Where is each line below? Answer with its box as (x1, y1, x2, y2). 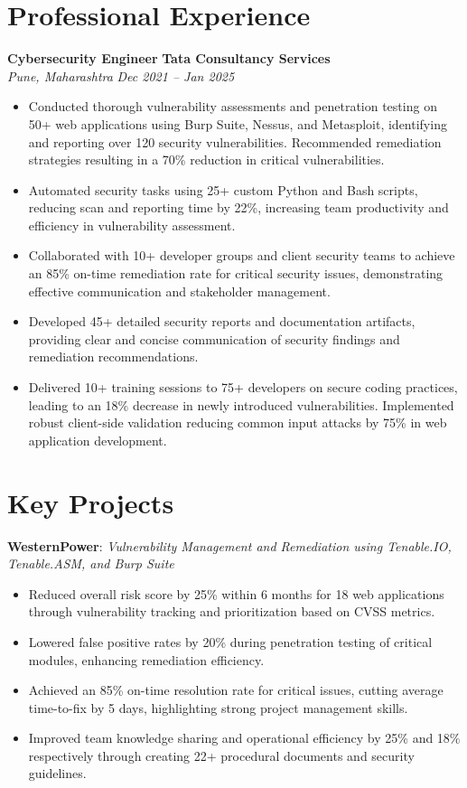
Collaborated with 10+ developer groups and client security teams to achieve (28, 246, 455, 265)
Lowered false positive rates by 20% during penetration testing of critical (28, 632, 433, 651)
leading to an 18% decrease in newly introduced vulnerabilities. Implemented (28, 395, 454, 414)
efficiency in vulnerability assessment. (28, 215, 236, 234)
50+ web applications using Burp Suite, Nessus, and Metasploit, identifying (28, 114, 447, 133)
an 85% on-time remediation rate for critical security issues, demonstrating (28, 264, 444, 283)
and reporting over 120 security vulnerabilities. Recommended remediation (28, 132, 442, 151)
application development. (28, 430, 167, 449)
